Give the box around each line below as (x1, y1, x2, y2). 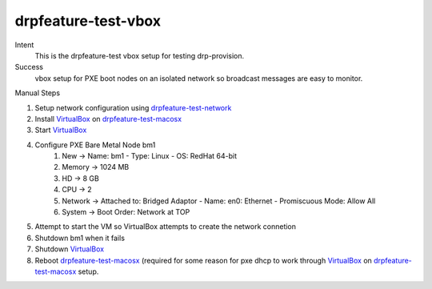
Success (14, 62, 44, 72)
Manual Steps (14, 88, 60, 98)
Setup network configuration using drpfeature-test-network (34, 102, 232, 112)
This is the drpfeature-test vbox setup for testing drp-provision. (34, 50, 245, 60)
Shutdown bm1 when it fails (34, 233, 126, 243)
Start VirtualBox (34, 125, 87, 135)
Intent (14, 40, 34, 50)
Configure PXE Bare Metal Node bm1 (34, 140, 156, 150)
